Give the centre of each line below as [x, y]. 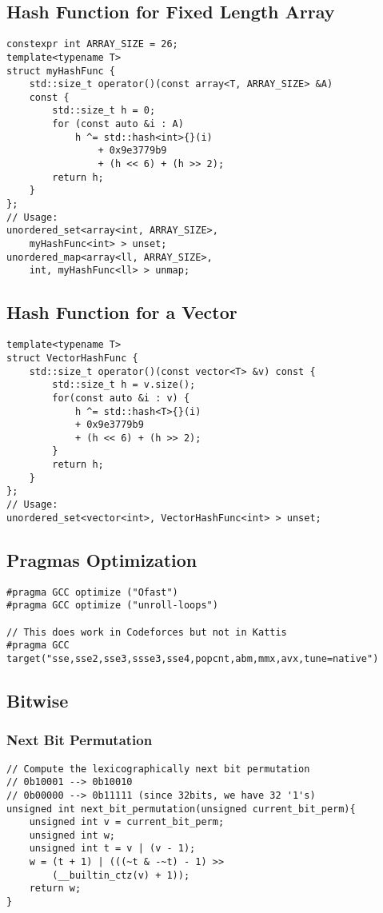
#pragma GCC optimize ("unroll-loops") [112, 606]
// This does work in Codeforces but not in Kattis [147, 632]
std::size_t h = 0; [104, 111]
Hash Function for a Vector [122, 312]
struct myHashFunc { [61, 71]
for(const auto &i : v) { [121, 398]
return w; [55, 889]
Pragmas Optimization [102, 559]
